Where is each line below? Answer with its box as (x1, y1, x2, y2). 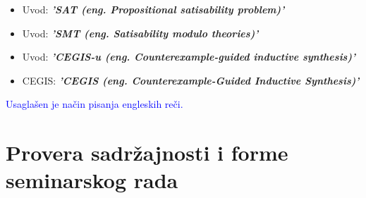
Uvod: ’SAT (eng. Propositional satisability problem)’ (22, 2, 285, 16)
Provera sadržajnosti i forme (6, 138, 288, 167)
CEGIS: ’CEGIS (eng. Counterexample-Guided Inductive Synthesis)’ (22, 73, 360, 87)
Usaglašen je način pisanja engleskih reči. (6, 97, 183, 111)
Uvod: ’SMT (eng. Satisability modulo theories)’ (22, 25, 259, 40)
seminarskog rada (6, 166, 178, 194)
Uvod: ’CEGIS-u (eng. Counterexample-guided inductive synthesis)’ (22, 49, 356, 64)
